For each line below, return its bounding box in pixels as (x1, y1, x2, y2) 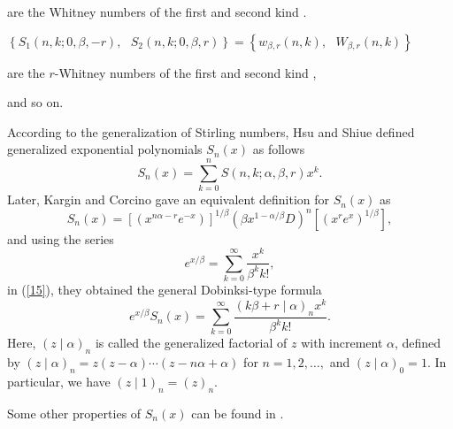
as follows (252, 140, 305, 158)
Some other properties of (7, 403, 142, 422)
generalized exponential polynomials (7, 140, 203, 158)
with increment (301, 333, 383, 352)
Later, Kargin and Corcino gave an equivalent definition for (7, 190, 330, 209)
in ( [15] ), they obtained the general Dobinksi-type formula (7, 280, 322, 299)
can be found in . (191, 403, 284, 422)
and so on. (7, 93, 64, 111)
